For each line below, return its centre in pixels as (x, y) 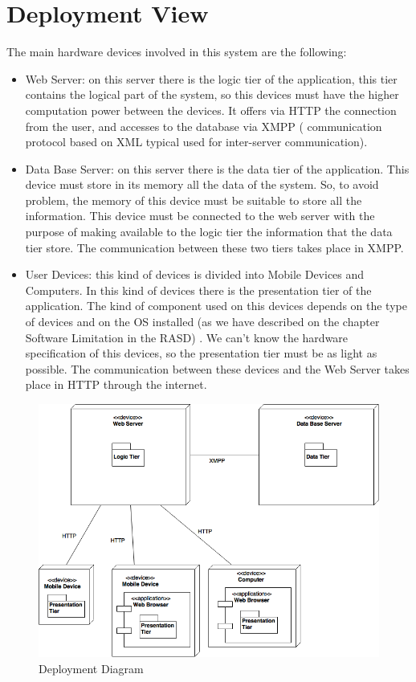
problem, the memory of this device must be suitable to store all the (194, 200)
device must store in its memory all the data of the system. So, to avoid (202, 184)
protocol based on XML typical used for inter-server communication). (196, 142)
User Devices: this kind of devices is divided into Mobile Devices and (195, 274)
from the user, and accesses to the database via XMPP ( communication (204, 126)
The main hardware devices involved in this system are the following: (177, 52)
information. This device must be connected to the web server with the (200, 216)
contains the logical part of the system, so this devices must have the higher (212, 94)
